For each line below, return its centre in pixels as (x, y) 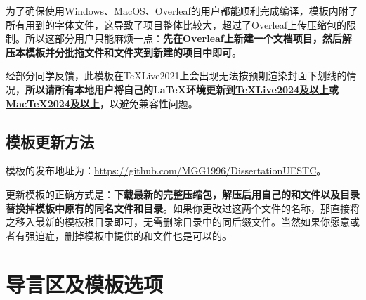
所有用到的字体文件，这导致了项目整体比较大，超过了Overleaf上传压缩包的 (176, 24)
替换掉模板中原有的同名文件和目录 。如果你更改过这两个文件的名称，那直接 (178, 208)
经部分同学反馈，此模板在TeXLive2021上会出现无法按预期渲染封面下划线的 (176, 76)
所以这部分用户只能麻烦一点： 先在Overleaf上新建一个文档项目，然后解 (188, 38)
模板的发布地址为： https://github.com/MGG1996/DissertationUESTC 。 (166, 170)
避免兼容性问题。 (158, 103)
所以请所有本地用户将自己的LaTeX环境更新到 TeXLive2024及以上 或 (182, 89)
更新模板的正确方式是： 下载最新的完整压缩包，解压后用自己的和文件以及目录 (183, 194)
